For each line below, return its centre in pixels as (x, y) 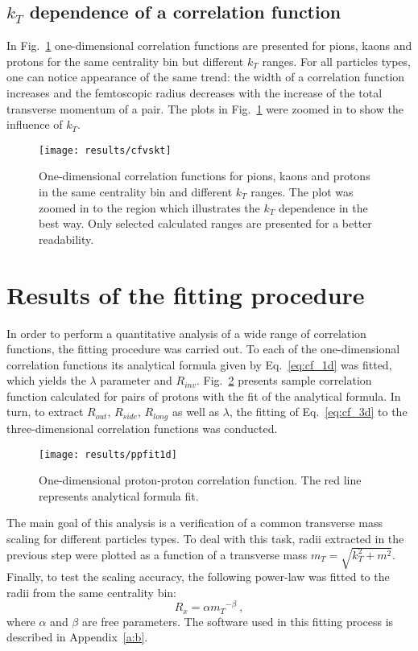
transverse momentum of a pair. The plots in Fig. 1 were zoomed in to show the (205, 108)
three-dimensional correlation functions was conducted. (142, 428)
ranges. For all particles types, (336, 61)
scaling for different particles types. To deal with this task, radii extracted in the (205, 538)
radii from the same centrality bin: (91, 592)
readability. (66, 239)
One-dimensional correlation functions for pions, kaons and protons (205, 176)
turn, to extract (45, 412)
